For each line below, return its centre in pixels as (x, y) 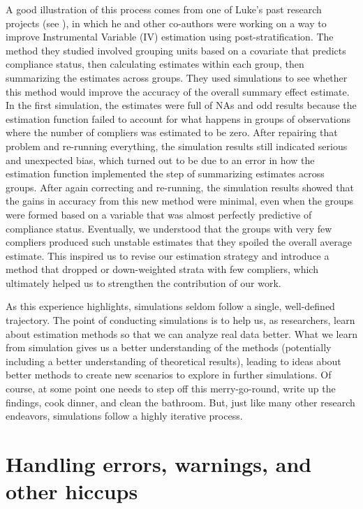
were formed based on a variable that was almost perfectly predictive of (159, 214)
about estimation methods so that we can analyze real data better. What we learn (181, 333)
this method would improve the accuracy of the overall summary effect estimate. (178, 91)
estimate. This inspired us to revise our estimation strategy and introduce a (168, 255)
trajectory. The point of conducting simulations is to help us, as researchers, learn (180, 320)
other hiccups (72, 491)
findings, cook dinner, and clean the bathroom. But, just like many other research (180, 402)
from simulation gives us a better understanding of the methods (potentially (169, 347)
